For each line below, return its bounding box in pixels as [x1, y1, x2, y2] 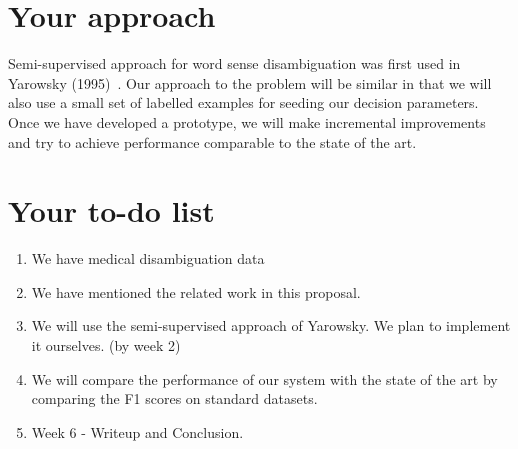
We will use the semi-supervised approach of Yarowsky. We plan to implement [31, 315, 511, 336]
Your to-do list [8, 190, 215, 231]
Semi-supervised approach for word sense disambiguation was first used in [8, 53, 461, 74]
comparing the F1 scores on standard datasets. [31, 388, 318, 409]
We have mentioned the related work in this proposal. [31, 281, 361, 302]
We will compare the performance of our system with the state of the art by [31, 368, 498, 389]
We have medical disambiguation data [31, 248, 265, 269]
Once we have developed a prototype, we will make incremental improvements [8, 111, 486, 132]
